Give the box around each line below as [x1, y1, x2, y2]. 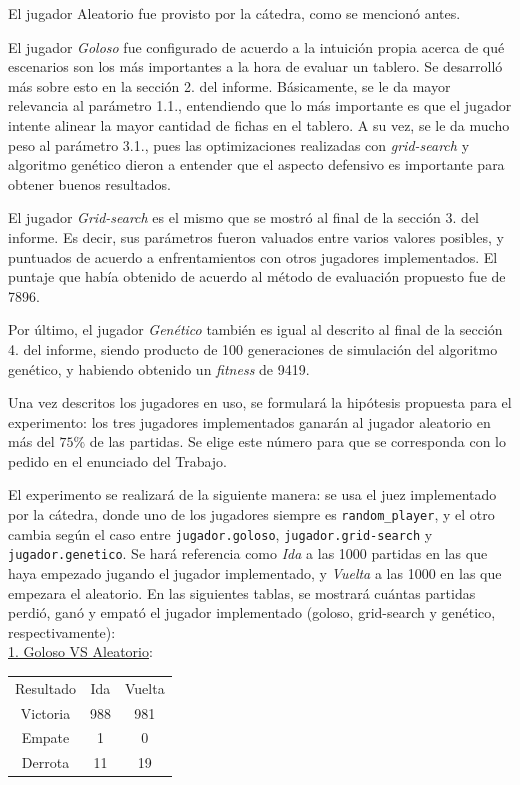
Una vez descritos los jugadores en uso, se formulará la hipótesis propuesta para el [8, 392, 512, 413]
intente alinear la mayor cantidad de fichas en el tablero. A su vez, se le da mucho [8, 114, 510, 135]
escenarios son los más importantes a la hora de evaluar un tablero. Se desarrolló [8, 56, 503, 77]
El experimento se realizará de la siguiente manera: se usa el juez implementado [8, 484, 497, 505]
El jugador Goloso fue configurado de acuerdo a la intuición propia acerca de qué [8, 36, 505, 57]
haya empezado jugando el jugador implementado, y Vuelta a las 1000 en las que [8, 563, 502, 584]
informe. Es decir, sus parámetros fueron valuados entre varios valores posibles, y [8, 226, 504, 247]
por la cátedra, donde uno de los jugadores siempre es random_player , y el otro [8, 504, 495, 525]
